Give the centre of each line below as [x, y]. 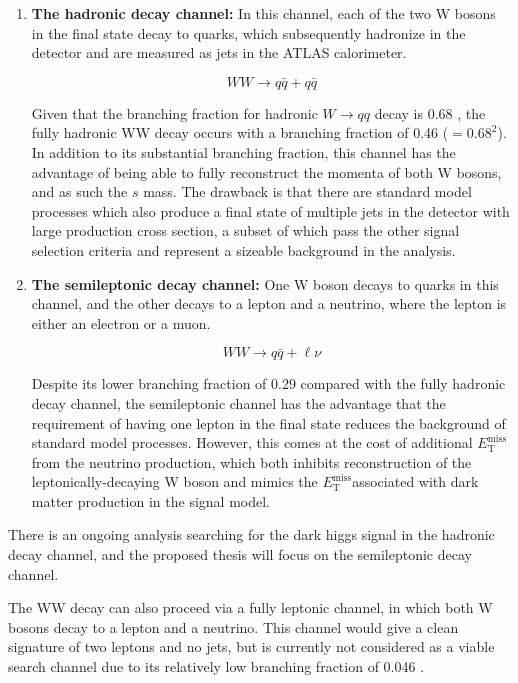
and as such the [79, 191]
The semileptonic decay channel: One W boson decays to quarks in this [265, 283]
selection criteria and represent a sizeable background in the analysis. [243, 249]
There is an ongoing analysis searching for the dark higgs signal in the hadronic [251, 534]
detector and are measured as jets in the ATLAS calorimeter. [219, 52]
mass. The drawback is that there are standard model [307, 191]
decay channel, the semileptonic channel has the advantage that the [238, 402]
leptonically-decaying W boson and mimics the [174, 481]
